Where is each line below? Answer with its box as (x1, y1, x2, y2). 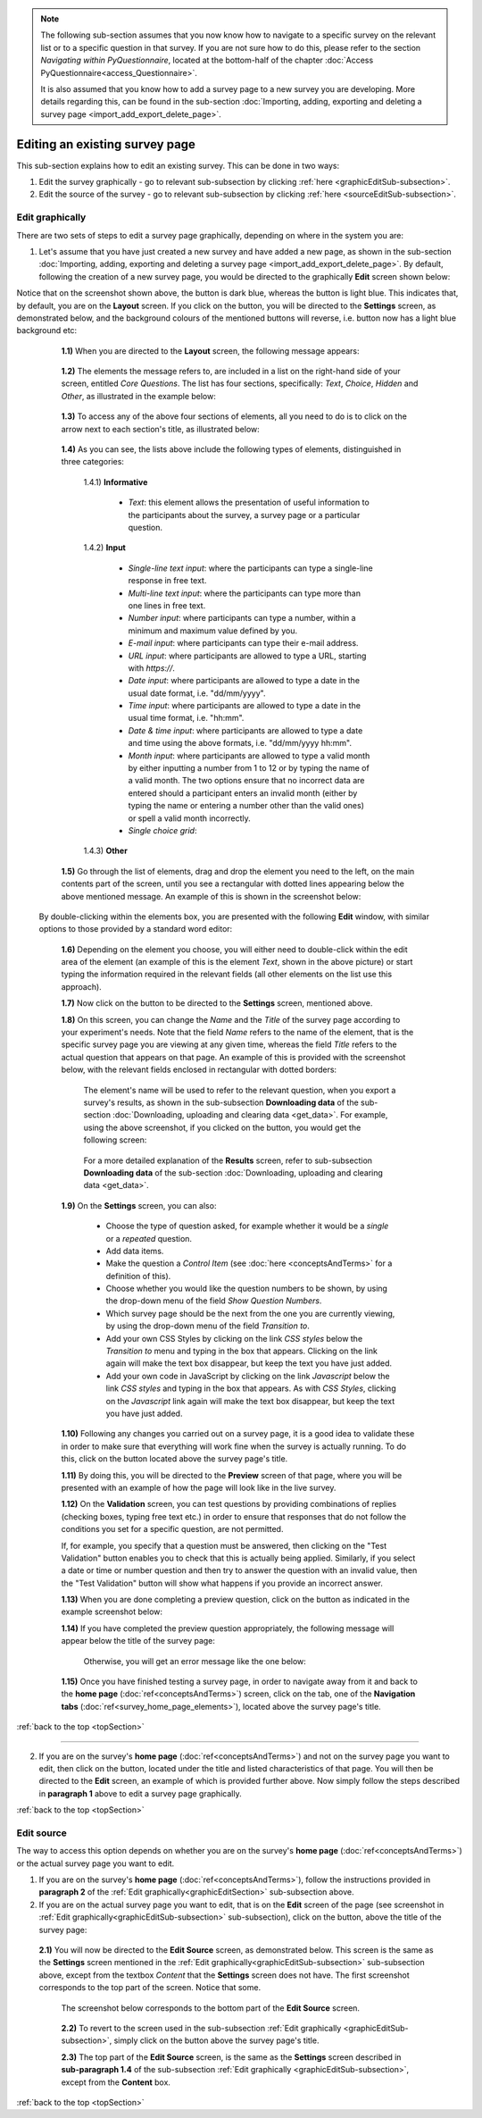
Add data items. (105, 1245, 164, 1256)
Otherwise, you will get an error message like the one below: (83, 1655, 307, 1666)
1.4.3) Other (83, 845, 129, 857)
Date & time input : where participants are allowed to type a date (128, 724, 363, 736)
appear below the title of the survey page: (61, 1636, 216, 1646)
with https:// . (128, 662, 176, 674)
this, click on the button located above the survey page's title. (61, 1453, 288, 1464)
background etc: (16, 325, 78, 336)
